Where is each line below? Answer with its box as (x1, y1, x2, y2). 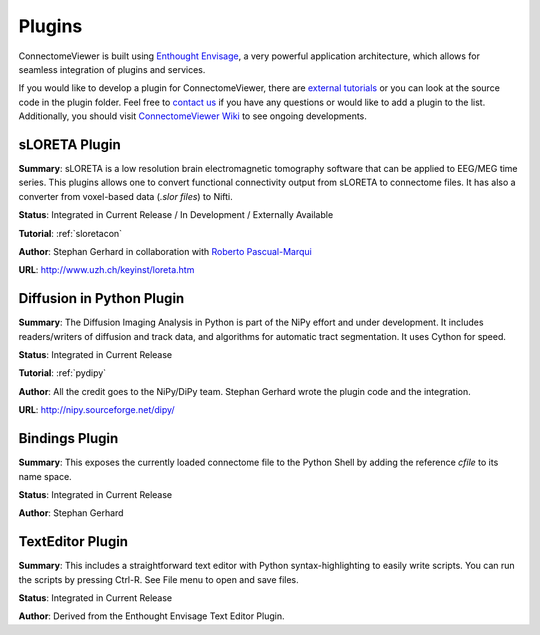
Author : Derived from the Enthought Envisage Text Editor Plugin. (18, 610, 285, 622)
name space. (18, 470, 72, 482)
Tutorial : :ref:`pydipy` (18, 367, 107, 379)
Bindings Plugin (18, 430, 119, 447)
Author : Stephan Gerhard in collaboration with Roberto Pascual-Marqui (18, 245, 312, 257)
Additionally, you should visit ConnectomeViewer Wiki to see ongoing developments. (18, 110, 367, 122)
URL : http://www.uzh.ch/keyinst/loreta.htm (18, 264, 195, 276)
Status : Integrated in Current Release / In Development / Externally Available (18, 209, 334, 221)
